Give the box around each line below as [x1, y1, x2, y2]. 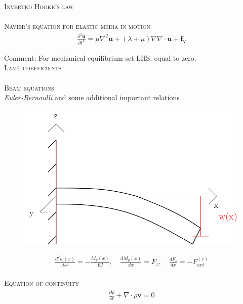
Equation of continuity [4, 278, 79, 288]
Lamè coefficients [4, 62, 62, 73]
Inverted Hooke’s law [4, 1, 74, 11]
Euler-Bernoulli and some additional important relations [4, 92, 180, 103]
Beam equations [4, 82, 54, 93]
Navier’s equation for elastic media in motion [4, 21, 150, 31]
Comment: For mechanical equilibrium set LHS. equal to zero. [4, 52, 196, 63]
